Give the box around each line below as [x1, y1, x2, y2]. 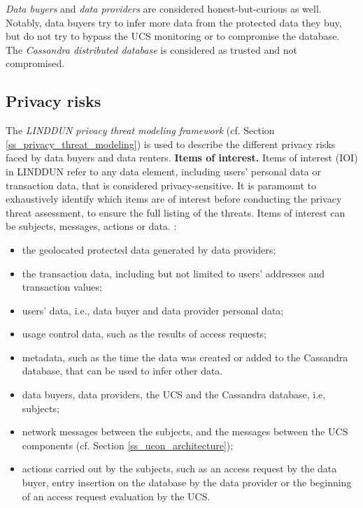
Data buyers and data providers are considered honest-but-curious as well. [6, 1, 322, 15]
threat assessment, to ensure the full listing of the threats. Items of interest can [6, 205, 346, 219]
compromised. [6, 56, 65, 71]
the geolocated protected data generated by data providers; [22, 242, 276, 256]
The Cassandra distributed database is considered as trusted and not [6, 42, 297, 57]
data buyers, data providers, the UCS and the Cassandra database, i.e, [22, 387, 326, 402]
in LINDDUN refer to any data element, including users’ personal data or [6, 164, 321, 178]
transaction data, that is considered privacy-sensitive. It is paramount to [6, 177, 316, 192]
